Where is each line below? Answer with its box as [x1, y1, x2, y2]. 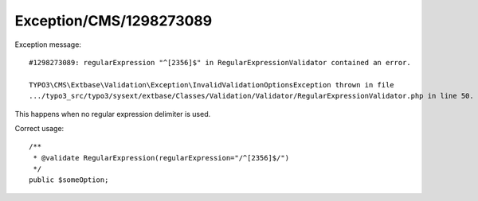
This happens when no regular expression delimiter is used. [14, 109, 211, 118]
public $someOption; [29, 176, 109, 184]
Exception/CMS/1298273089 [14, 12, 213, 29]
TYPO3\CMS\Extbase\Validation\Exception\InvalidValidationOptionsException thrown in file [29, 80, 394, 89]
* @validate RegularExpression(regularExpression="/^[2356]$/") [33, 153, 290, 162]
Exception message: [14, 40, 81, 49]
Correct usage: [14, 123, 65, 133]
